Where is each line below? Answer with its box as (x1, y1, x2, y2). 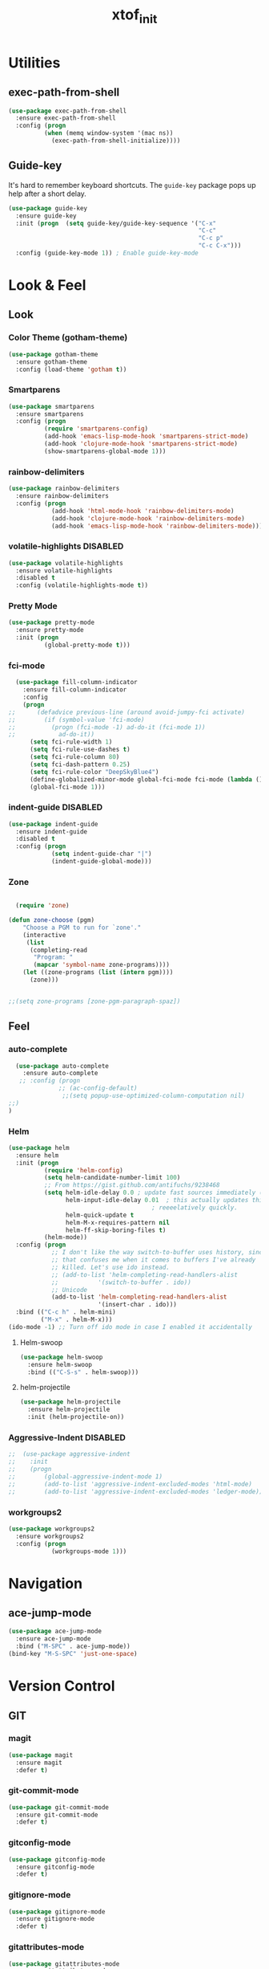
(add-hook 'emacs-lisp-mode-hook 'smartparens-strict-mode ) (43, 432, 249, 441)
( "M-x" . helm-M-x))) (40, 1315, 113, 1324)
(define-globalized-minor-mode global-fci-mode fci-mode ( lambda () (29, 775, 263, 784)
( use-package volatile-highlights (8, 559, 124, 567)
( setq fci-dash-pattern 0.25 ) (29, 760, 130, 768)
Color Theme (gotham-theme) (8, 332, 128, 343)
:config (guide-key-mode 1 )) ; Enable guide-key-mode (15, 249, 199, 258)
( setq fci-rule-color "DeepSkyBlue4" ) (29, 768, 159, 776)
